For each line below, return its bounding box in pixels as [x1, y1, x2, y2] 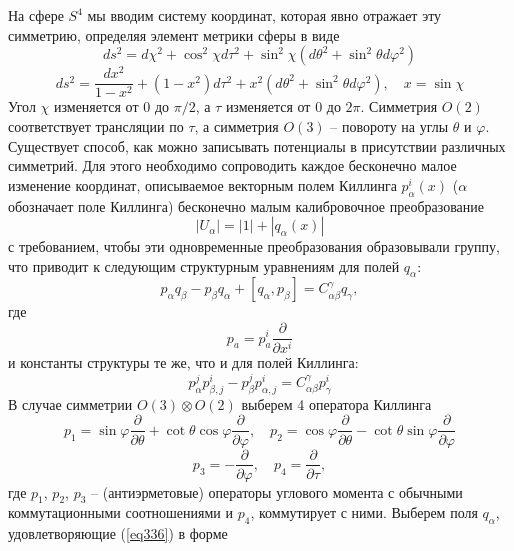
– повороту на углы [330, 115, 449, 136]
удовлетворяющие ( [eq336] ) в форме [8, 523, 228, 544]
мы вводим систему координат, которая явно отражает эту [87, 5, 442, 25]
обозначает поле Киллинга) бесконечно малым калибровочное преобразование [8, 195, 485, 216]
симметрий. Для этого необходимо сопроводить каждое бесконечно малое [8, 155, 457, 176]
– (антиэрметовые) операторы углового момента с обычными [91, 481, 463, 502]
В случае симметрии [8, 393, 133, 414]
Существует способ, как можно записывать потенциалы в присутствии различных [8, 135, 506, 156]
